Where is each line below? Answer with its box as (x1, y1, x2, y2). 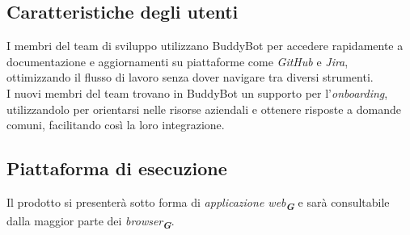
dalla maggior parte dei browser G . (6, 212, 175, 232)
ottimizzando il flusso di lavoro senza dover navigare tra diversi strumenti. (6, 69, 374, 86)
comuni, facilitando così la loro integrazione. (6, 116, 225, 133)
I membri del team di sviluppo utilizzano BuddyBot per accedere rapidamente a (6, 37, 404, 54)
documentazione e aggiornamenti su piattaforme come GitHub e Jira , (6, 52, 349, 69)
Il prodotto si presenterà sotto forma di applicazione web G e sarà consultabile (6, 193, 390, 213)
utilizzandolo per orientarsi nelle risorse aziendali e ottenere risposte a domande (6, 100, 401, 117)
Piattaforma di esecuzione (6, 156, 227, 181)
